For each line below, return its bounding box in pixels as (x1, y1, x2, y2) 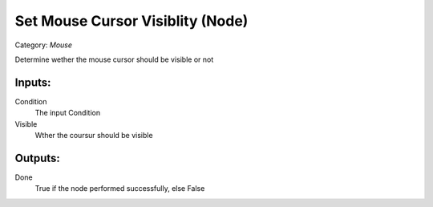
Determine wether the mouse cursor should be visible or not (14, 55, 214, 64)
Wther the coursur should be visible (34, 131, 153, 140)
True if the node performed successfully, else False (34, 184, 205, 193)
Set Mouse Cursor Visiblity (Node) (14, 12, 249, 30)
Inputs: (14, 75, 51, 89)
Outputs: (14, 151, 60, 164)
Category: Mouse (14, 40, 72, 50)
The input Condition (34, 108, 100, 118)
